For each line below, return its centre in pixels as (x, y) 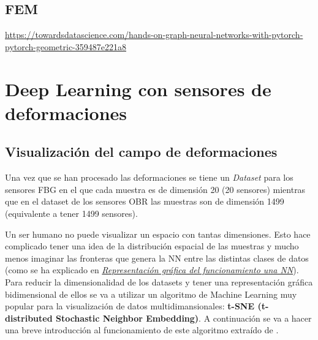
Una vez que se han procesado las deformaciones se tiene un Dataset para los (149, 177)
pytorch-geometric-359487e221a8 (66, 46)
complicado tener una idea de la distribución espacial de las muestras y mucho (152, 246)
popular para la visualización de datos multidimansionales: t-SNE (130, 306)
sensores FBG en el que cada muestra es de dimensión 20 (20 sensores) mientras (155, 189)
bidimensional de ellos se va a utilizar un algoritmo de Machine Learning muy (151, 294)
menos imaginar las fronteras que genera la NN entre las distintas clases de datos (157, 258)
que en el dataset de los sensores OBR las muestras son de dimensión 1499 (145, 201)
